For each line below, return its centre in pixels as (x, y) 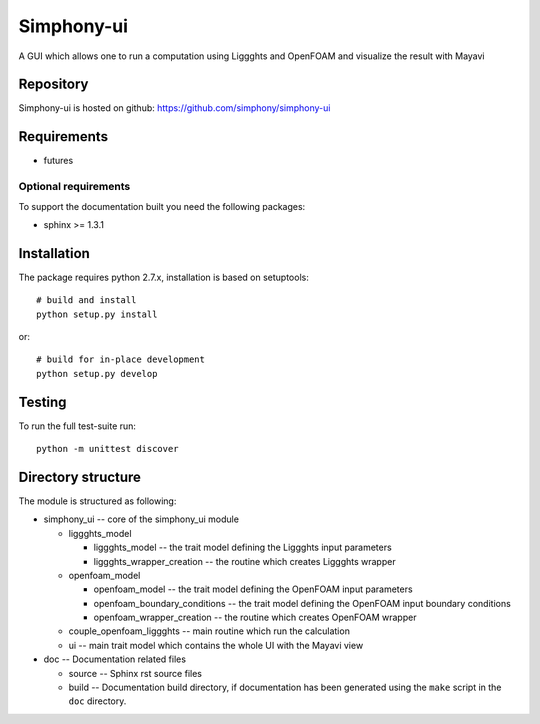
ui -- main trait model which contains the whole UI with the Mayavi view (216, 645)
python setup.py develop (97, 373)
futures (58, 161)
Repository (53, 84)
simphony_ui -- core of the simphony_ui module (141, 519)
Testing (42, 401)
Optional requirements (74, 187)
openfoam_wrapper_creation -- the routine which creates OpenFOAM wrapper (255, 617)
